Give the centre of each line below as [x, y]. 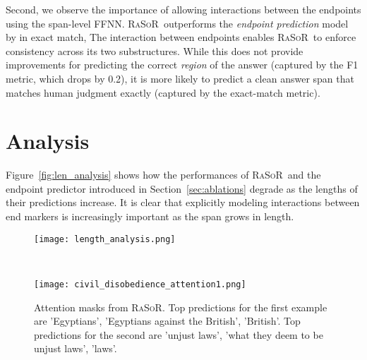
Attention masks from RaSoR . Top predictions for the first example [181, 307]
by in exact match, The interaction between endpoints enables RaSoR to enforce [181, 37]
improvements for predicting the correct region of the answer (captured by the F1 [182, 65]
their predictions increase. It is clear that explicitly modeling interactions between [183, 202]
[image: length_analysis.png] [105, 239]
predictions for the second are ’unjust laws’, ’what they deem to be [179, 334]
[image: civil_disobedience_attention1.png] [140, 284]
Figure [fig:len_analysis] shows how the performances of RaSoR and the [163, 175]
